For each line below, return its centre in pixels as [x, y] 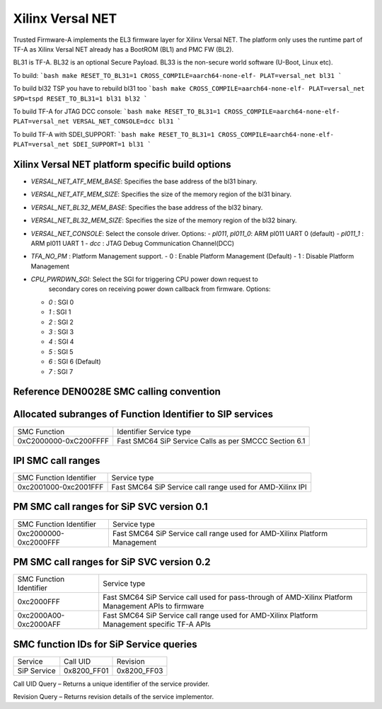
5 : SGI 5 [61, 351]
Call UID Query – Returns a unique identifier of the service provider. [111, 684]
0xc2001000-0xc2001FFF [60, 487]
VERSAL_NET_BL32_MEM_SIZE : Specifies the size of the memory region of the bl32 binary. [164, 220]
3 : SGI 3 [61, 332]
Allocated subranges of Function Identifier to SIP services [143, 414]
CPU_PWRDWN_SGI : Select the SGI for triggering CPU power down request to [144, 279]
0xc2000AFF [39, 625]
